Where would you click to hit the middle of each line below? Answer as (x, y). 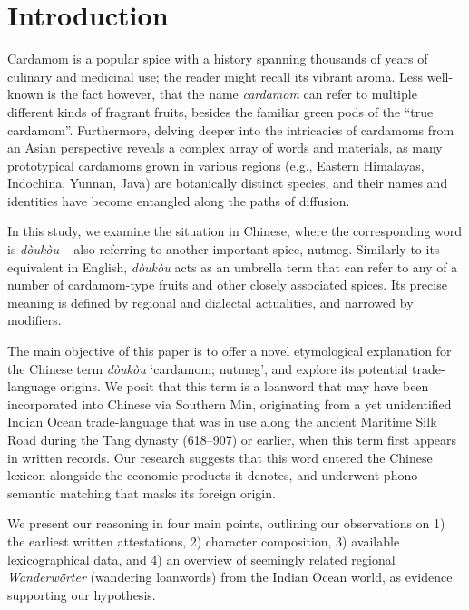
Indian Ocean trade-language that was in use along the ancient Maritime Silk (222, 422)
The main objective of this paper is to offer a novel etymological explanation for (230, 351)
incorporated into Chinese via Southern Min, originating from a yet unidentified (230, 403)
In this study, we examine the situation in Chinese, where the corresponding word (235, 231)
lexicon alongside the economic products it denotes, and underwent (194, 475)
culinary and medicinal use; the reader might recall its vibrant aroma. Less (215, 76)
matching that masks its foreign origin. (168, 492)
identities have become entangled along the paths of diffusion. (179, 200)
